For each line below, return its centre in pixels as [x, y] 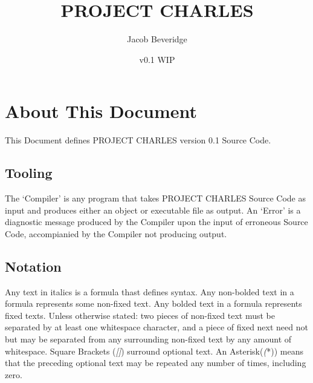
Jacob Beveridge [157, 39]
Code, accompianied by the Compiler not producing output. [116, 233]
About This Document [101, 111]
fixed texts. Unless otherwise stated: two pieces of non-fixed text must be [140, 315]
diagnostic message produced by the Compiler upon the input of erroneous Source [156, 222]
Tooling [29, 173]
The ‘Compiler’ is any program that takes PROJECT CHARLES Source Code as [155, 198]
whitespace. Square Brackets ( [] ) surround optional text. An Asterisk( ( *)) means [154, 351]
